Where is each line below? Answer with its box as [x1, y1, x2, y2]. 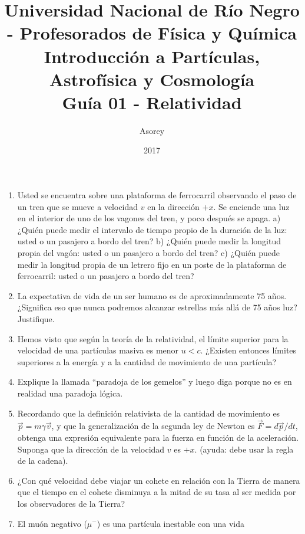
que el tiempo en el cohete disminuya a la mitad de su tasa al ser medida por [17, 486, 296, 498]
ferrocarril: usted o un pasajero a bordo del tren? [17, 270, 194, 282]
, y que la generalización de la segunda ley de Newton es [51, 420, 255, 432]
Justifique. [17, 313, 55, 325]
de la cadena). [17, 454, 68, 467]
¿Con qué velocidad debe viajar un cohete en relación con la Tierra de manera [17, 474, 300, 486]
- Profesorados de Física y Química [7, 21, 297, 45]
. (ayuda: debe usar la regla [194, 443, 294, 455]
